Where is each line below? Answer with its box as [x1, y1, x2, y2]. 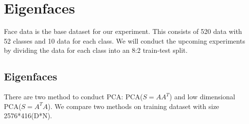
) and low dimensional [169, 92, 235, 102]
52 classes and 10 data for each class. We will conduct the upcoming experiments [4, 35, 245, 46]
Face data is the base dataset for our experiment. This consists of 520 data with [4, 26, 242, 36]
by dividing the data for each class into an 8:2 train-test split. [4, 45, 188, 55]
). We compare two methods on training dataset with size [48, 101, 219, 111]
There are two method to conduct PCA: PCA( [4, 92, 143, 102]
